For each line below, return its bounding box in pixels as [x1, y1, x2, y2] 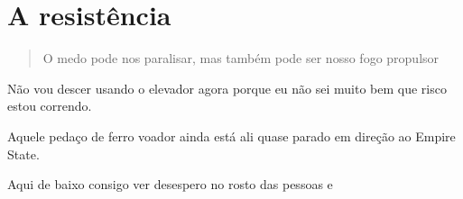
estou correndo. [7, 96, 92, 115]
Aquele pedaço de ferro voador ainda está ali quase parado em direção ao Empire [7, 126, 456, 145]
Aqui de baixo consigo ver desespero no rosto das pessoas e [7, 175, 333, 194]
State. [7, 144, 40, 163]
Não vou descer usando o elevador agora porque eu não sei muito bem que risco [7, 78, 447, 97]
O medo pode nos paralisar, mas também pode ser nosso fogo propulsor [42, 49, 440, 68]
